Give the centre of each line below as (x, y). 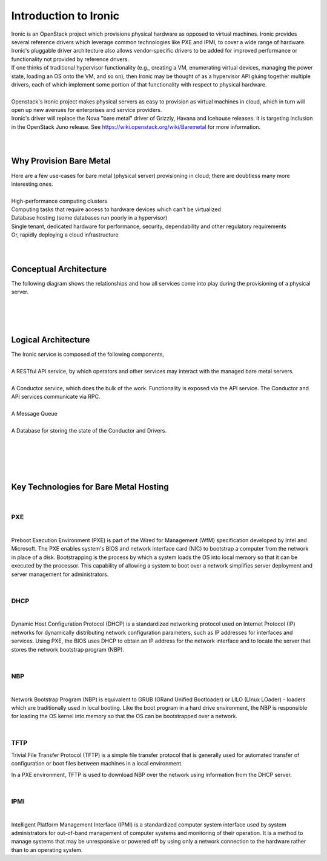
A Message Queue (34, 414)
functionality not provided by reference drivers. (70, 59)
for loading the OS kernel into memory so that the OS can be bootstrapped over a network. (124, 716)
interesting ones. (32, 184)
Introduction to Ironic (65, 16)
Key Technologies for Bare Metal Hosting (90, 487)
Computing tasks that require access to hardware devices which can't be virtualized (116, 209)
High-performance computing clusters (59, 201)
